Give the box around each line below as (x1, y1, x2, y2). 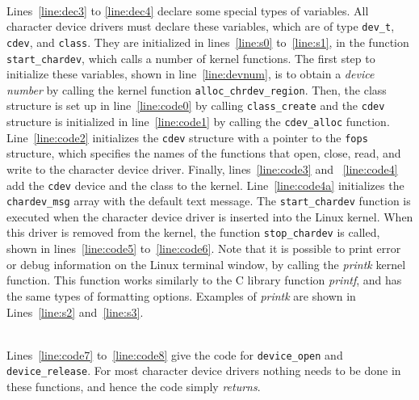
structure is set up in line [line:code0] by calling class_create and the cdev (6, 97, 385, 114)
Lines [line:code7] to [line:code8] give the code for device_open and (6, 346, 343, 363)
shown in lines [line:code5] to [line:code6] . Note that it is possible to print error (6, 240, 401, 257)
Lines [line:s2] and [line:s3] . (6, 303, 144, 320)
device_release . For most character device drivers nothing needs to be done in (6, 362, 401, 379)
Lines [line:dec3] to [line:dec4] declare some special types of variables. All (6, 2, 369, 19)
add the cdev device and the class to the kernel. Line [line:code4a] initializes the (6, 176, 404, 193)
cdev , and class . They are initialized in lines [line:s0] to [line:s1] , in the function (6, 33, 409, 50)
